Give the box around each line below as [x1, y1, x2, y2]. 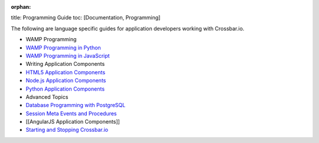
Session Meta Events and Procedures [25, 109, 118, 117]
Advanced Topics [25, 93, 69, 100]
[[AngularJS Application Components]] [25, 118, 121, 125]
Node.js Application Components [25, 77, 106, 84]
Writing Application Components [25, 61, 105, 68]
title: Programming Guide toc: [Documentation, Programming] [11, 14, 161, 21]
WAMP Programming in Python [25, 44, 102, 51]
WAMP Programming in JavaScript [25, 52, 110, 59]
